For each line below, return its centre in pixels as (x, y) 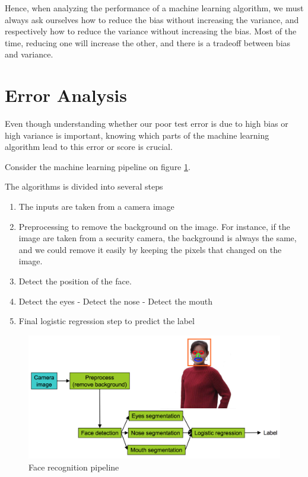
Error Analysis (66, 95)
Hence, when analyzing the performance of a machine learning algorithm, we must (154, 8)
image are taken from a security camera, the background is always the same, (158, 238)
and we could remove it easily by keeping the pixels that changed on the (150, 249)
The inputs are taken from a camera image (96, 207)
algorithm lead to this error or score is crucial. (89, 147)
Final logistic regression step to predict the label (107, 321)
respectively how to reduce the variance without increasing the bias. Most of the (151, 31)
